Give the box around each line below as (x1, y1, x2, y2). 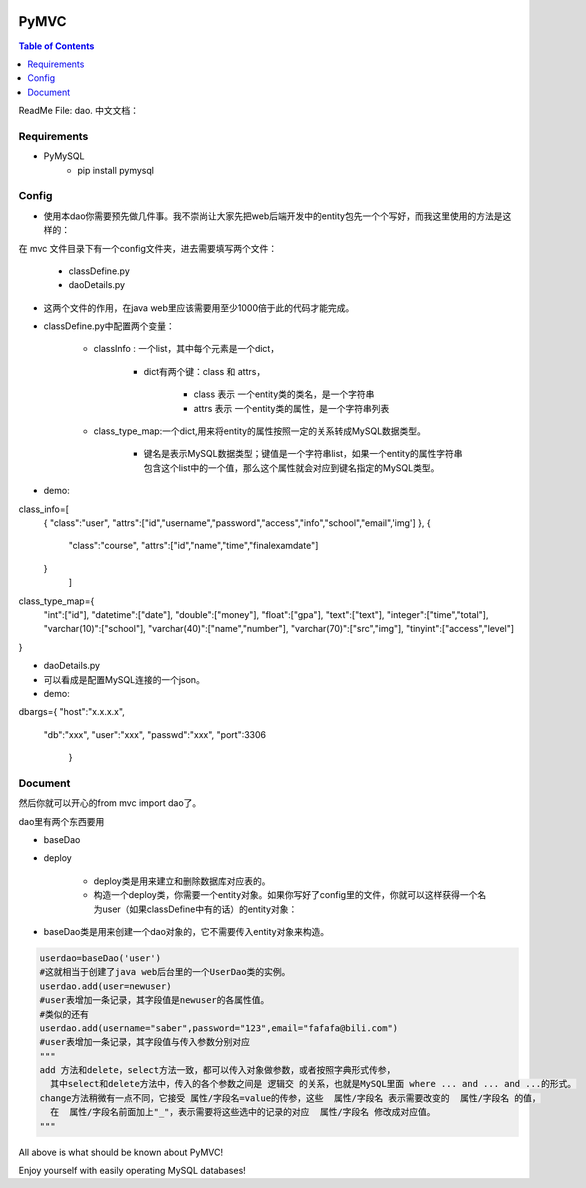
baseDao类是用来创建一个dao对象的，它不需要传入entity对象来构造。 (43, 925, 330, 937)
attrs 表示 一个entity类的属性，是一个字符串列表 (193, 402, 390, 414)
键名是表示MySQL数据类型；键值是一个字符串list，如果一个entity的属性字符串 (143, 448, 464, 460)
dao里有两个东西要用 (18, 815, 105, 827)
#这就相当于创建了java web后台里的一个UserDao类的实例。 (39, 966, 291, 978)
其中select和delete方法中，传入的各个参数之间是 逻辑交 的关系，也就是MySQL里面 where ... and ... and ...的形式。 (50, 1078, 577, 1090)
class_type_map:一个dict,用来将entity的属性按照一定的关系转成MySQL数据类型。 (93, 425, 427, 437)
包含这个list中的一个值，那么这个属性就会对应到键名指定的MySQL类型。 (143, 461, 440, 474)
